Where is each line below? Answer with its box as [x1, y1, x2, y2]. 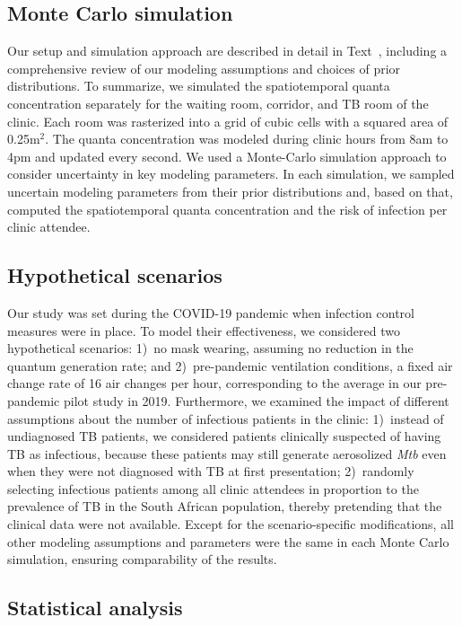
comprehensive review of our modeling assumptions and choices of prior [7, 58, 401, 77]
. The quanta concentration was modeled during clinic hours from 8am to [45, 129, 449, 148]
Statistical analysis [7, 594, 183, 622]
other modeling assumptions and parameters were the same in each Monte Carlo [7, 532, 449, 551]
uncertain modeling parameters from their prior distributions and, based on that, [7, 181, 453, 200]
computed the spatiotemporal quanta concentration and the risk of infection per [7, 199, 448, 218]
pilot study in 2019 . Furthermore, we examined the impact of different [63, 391, 449, 410]
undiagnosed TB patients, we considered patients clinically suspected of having [7, 427, 441, 445]
